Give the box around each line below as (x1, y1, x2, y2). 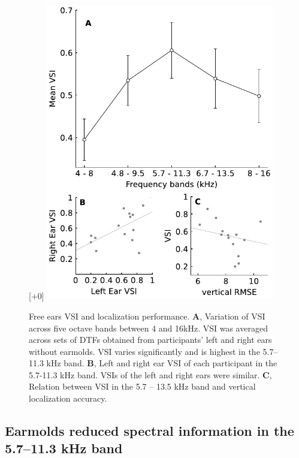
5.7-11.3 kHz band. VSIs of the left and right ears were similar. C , (29, 368, 272, 381)
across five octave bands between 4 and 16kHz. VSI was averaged (29, 321, 268, 334)
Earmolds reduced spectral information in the (5, 421, 294, 440)
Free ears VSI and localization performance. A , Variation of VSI (29, 309, 265, 322)
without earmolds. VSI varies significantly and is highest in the (29, 345, 260, 357)
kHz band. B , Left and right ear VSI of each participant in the (46, 357, 277, 369)
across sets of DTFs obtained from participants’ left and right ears (29, 333, 272, 346)
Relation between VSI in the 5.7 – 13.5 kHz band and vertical (29, 380, 256, 393)
